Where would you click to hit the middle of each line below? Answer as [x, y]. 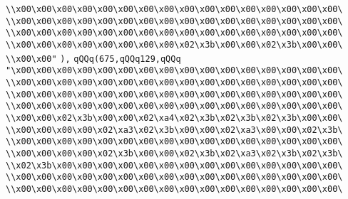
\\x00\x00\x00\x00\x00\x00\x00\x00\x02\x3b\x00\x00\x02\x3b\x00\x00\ [174, 44]
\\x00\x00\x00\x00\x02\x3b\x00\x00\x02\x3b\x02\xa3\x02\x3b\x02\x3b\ [174, 153]
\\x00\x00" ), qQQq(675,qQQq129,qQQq [93, 59]
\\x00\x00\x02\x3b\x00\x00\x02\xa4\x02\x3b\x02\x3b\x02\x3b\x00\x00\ [174, 118]
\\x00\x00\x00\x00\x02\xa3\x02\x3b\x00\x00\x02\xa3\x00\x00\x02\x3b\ [174, 130]
